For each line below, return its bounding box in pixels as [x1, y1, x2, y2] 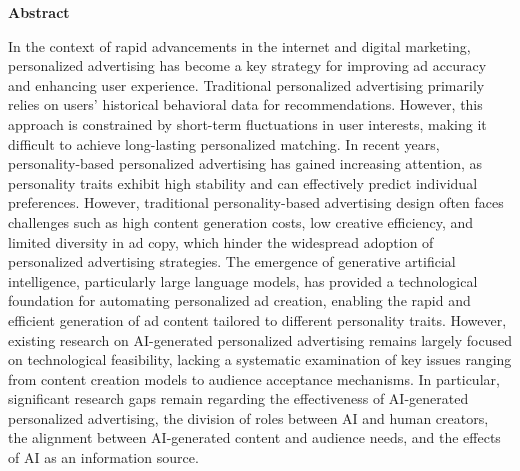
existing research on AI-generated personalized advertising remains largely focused [8, 329, 512, 350]
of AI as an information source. [8, 447, 199, 468]
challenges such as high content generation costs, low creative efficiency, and [8, 211, 474, 232]
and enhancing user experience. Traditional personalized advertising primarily [8, 74, 485, 95]
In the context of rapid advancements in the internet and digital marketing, [8, 35, 471, 56]
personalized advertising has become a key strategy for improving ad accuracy [8, 55, 487, 76]
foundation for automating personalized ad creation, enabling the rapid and [8, 290, 471, 311]
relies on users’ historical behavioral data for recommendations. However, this [8, 94, 483, 115]
